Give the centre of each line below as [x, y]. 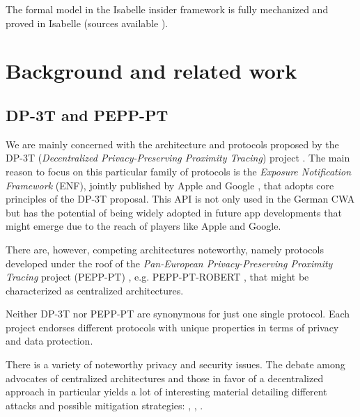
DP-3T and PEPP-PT [87, 115]
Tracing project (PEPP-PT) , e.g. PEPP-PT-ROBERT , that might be [157, 277]
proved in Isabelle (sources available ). [87, 23]
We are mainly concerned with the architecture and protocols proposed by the [172, 144]
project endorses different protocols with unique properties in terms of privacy [172, 327]
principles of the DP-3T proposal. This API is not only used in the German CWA [180, 199]
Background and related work [151, 71]
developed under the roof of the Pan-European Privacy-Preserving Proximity [169, 263]
